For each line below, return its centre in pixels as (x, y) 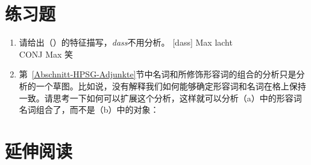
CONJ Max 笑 (46, 54)
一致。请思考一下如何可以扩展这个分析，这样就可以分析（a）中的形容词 (160, 97)
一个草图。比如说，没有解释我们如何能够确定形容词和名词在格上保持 (171, 85)
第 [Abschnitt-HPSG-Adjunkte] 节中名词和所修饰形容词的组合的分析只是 (158, 74)
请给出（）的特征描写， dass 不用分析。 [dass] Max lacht (126, 42)
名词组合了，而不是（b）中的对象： (89, 109)
